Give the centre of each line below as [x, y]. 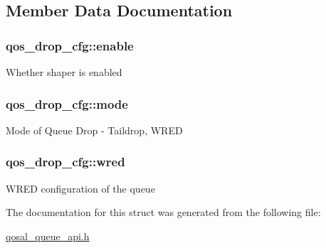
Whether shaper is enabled [64, 72]
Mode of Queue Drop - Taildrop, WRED [94, 130]
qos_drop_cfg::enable [70, 45]
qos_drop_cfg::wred [65, 162]
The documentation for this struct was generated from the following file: [163, 212]
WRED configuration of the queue [80, 188]
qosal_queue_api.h [48, 236]
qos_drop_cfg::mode [67, 103]
